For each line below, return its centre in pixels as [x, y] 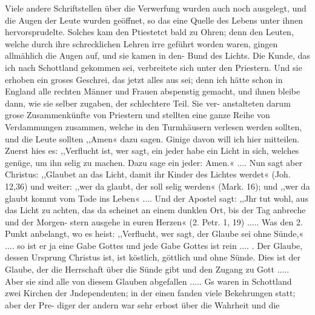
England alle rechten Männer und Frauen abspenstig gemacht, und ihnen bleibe [153, 91]
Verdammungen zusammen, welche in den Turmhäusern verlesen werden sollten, [154, 126]
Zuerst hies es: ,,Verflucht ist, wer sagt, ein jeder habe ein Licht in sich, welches [152, 151]
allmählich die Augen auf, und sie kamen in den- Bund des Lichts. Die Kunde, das [157, 55]
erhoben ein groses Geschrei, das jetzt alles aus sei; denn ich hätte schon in [144, 79]
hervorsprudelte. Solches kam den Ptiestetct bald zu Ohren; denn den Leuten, [149, 32]
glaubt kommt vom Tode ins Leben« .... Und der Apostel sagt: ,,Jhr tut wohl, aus [157, 198]
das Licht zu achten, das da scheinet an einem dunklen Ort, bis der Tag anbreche [155, 210]
